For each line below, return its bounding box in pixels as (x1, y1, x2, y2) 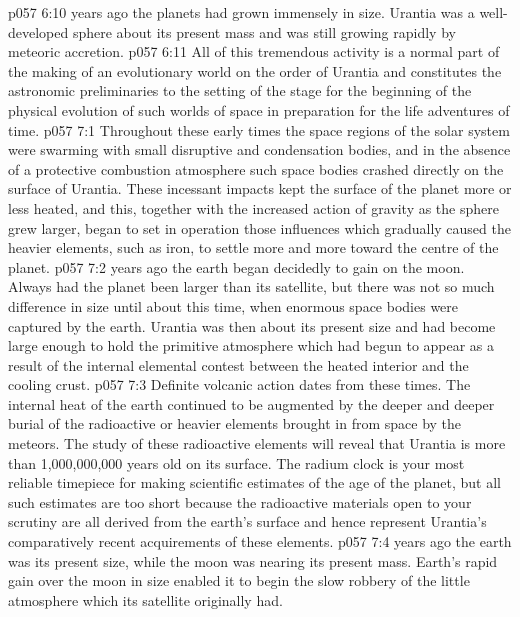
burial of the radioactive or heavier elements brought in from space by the (8, 413, 462, 434)
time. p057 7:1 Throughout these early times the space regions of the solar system (8, 119, 510, 140)
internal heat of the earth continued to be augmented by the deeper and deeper (8, 393, 495, 414)
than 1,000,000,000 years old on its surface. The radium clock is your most (8, 452, 465, 473)
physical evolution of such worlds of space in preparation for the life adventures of (8, 99, 510, 120)
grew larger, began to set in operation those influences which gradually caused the (8, 217, 511, 238)
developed (8, 21, 69, 42)
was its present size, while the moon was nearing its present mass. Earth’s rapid (8, 550, 498, 571)
